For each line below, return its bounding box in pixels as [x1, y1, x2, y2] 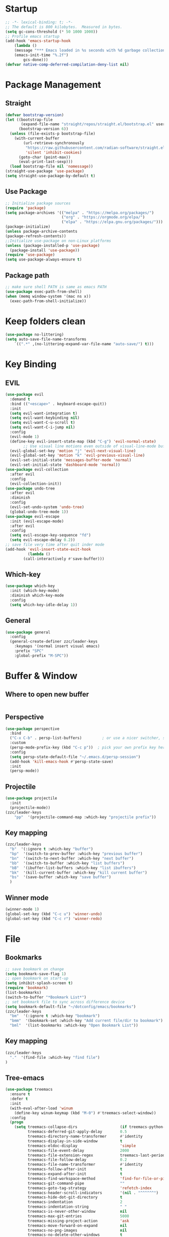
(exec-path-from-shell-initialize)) [10, 298, 87, 303]
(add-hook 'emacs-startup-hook [5, 38, 71, 43]
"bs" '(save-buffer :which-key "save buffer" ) [10, 875, 112, 880]
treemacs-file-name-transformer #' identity [27, 1162, 143, 1167]
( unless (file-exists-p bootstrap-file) [10, 131, 96, 136]
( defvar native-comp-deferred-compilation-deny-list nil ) [5, 62, 129, 67]
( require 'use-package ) [5, 252, 55, 257]
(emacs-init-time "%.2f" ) [14, 52, 69, 58]
